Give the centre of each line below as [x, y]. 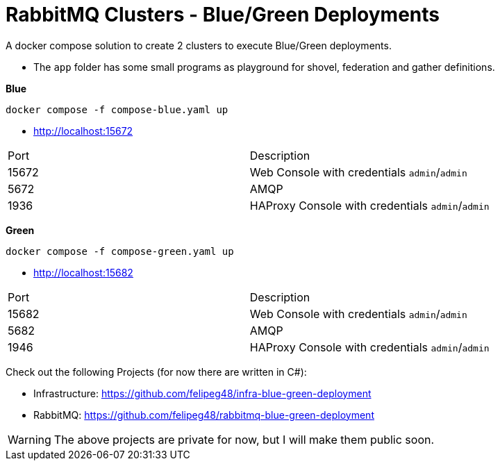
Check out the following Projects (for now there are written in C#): [156, 372]
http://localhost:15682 [83, 272]
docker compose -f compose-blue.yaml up [117, 109]
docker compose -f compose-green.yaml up [120, 251]
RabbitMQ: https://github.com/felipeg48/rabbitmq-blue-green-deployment [204, 415]
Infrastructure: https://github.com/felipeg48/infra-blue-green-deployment [202, 393]
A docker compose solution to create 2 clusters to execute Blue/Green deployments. [199, 45]
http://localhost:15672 [83, 131]
